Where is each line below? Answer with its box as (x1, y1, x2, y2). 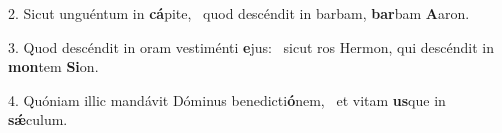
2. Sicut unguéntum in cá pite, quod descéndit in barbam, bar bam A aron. (8, 3, 470, 23)
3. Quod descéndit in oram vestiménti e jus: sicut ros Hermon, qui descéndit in (8, 36, 494, 57)
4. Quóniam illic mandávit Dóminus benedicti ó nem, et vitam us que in (8, 89, 446, 110)
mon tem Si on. (8, 56, 99, 77)
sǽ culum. (8, 109, 68, 130)
